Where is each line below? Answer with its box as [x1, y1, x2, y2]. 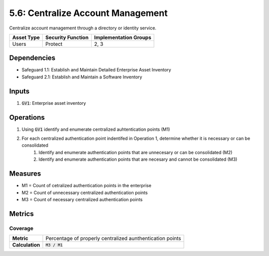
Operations [9, 113, 45, 122]
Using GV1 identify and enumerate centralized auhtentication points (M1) [21, 126, 170, 132]
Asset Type [12, 34, 40, 41]
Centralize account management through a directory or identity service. [9, 25, 156, 31]
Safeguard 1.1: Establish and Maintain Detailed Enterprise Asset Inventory [21, 67, 171, 73]
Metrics [9, 210, 34, 218]
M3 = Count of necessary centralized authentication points [21, 196, 143, 202]
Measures [9, 170, 41, 178]
